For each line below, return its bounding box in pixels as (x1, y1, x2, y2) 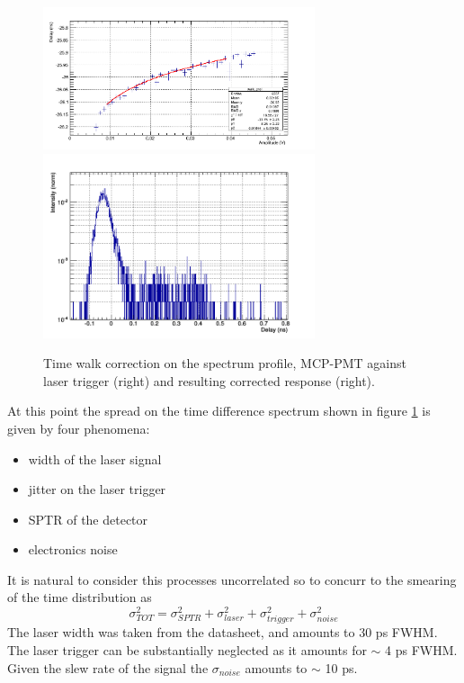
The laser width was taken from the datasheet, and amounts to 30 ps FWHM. (7, 623, 438, 642)
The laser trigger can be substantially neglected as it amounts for (7, 640, 367, 659)
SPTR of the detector (28, 509, 148, 528)
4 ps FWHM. (385, 640, 458, 659)
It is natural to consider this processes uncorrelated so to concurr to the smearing (7, 570, 457, 589)
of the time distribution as (7, 588, 152, 607)
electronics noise (28, 540, 118, 559)
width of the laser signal (28, 449, 162, 468)
